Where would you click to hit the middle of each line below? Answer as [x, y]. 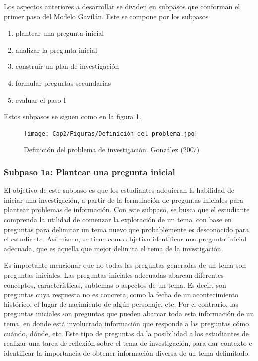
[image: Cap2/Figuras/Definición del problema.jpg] [111, 134]
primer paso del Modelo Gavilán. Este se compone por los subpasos [106, 16]
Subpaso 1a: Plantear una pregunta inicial [90, 171]
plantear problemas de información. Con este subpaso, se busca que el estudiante [127, 210]
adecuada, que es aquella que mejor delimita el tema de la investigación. [114, 248]
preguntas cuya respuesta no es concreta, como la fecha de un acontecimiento [121, 294]
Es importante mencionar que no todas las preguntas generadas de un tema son [125, 265]
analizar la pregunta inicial [56, 49]
